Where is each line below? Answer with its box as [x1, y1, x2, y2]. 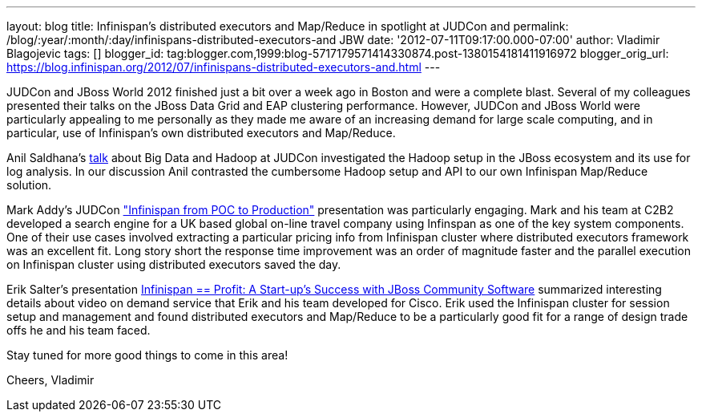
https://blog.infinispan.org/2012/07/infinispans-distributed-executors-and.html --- [6, 60, 441, 74]
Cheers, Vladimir [6, 373, 95, 387]
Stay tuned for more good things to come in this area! [6, 348, 288, 362]
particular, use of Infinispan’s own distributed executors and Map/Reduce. [6, 126, 396, 140]
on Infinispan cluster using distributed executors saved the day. [6, 258, 341, 271]
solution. [6, 178, 52, 192]
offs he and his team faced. [6, 323, 151, 337]
